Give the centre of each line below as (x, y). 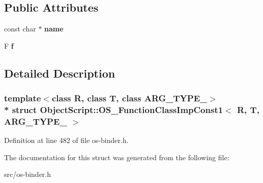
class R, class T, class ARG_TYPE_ (129, 98)
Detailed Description (60, 73)
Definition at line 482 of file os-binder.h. (66, 140)
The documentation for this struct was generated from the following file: (117, 157)
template (23, 98)
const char (20, 29)
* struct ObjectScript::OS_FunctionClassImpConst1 (114, 110)
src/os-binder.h (28, 174)
